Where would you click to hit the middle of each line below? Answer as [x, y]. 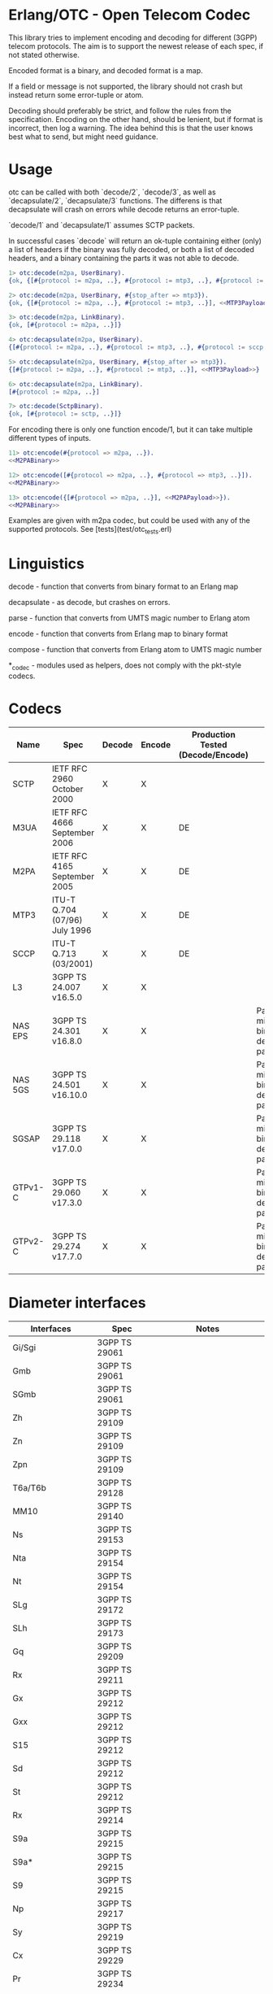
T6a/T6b [29, 1487]
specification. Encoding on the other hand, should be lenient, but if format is [136, 119]
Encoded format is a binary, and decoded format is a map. [106, 70]
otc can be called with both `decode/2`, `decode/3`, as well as [113, 192]
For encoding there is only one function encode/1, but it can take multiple [131, 429]
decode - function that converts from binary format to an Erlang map [123, 586]
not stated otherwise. [44, 54]
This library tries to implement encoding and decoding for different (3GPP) [133, 37]
